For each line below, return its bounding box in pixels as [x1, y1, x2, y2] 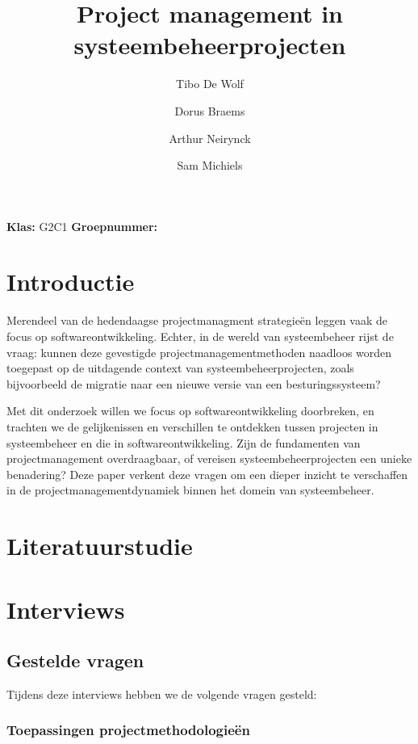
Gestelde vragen [6, 648, 144, 673]
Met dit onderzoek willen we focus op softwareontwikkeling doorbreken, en [6, 402, 374, 419]
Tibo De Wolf [176, 75, 244, 92]
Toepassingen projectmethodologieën [6, 720, 250, 740]
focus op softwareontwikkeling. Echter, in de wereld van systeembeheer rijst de [6, 328, 394, 344]
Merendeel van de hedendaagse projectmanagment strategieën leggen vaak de [6, 312, 387, 329]
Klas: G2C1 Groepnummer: [6, 217, 158, 234]
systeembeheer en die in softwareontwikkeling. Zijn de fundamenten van [6, 434, 361, 451]
